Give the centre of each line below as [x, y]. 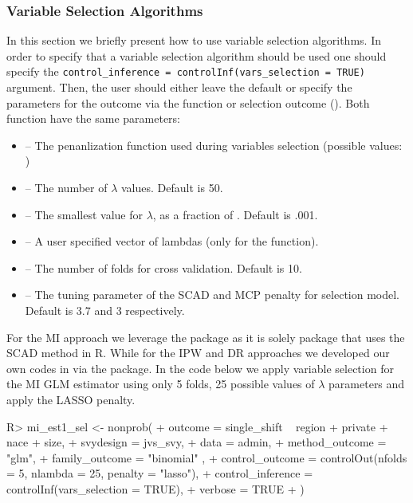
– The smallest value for [84, 214]
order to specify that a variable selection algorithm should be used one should [197, 55]
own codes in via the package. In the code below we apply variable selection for [200, 368]
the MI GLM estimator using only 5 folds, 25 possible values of [161, 384]
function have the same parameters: [93, 118]
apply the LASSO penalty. [71, 399]
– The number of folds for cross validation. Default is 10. [163, 267]
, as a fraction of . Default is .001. [235, 214]
